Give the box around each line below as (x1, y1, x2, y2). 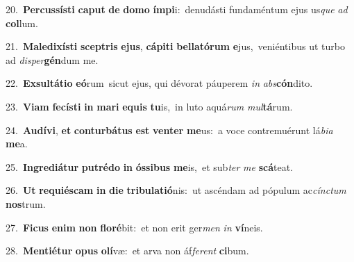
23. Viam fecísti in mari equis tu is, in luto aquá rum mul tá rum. (6, 99, 293, 113)
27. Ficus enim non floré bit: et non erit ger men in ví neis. (6, 220, 263, 234)
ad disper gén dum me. (6, 52, 99, 67)
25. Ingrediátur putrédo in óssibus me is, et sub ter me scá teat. (6, 159, 293, 174)
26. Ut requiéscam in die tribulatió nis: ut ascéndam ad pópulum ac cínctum (6, 183, 346, 197)
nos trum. (6, 196, 46, 211)
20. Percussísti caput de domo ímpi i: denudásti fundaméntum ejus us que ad (6, 2, 348, 16)
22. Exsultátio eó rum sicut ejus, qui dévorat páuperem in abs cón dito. (6, 76, 313, 90)
